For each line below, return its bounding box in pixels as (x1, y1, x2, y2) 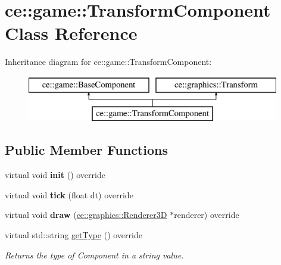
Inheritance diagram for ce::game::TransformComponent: (5, 55, 212, 68)
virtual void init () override (5, 169, 105, 181)
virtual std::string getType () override (5, 229, 142, 241)
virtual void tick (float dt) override (5, 188, 133, 201)
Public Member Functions (5, 141, 168, 159)
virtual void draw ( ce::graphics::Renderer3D (5, 208, 167, 221)
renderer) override (174, 208, 239, 221)
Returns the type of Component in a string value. (5, 248, 184, 261)
